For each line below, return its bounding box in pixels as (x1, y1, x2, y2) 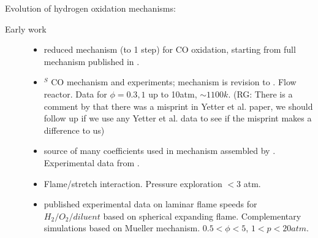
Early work (5, 22, 47, 35)
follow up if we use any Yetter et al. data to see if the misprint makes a (44, 112, 312, 125)
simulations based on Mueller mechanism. (44, 221, 200, 234)
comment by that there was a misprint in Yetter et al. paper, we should (44, 99, 313, 112)
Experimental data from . (44, 156, 140, 169)
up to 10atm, (148, 87, 197, 100)
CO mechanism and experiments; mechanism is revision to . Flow (51, 75, 297, 88)
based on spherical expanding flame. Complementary (103, 209, 301, 222)
